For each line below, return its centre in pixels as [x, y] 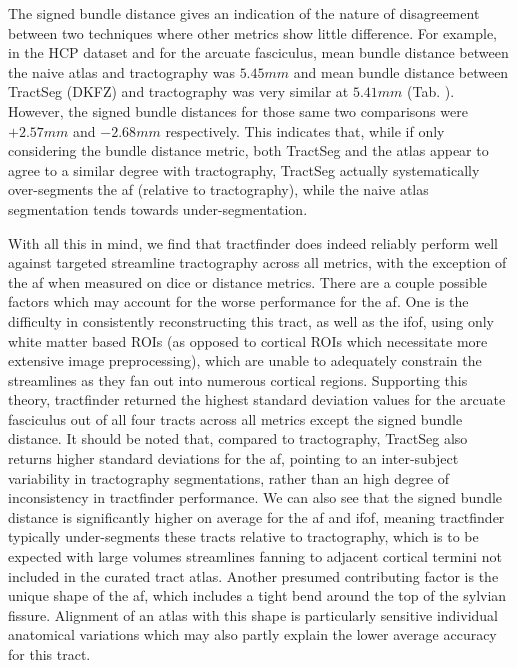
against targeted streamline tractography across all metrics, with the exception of [257, 262]
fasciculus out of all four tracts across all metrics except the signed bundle [235, 418]
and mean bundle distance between [401, 71]
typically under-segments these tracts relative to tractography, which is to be [243, 536]
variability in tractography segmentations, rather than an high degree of [229, 477]
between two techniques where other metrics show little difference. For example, [252, 32]
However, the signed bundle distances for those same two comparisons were [238, 110]
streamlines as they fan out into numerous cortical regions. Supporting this [238, 379]
